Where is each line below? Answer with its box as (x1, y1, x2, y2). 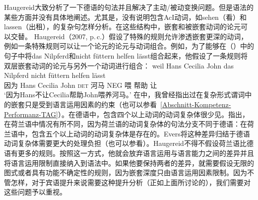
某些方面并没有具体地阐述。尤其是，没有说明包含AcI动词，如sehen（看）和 (4, 11, 247, 22)
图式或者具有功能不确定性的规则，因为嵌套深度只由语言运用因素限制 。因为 (4, 167, 247, 178)
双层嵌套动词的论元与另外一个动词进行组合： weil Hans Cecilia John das (4, 60, 234, 70)
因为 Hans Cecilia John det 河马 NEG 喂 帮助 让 (4, 79, 157, 90)
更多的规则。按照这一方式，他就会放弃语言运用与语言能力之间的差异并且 (17, 147, 254, 158)
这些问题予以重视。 (4, 187, 66, 197)
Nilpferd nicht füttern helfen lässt (4, 70, 106, 80)
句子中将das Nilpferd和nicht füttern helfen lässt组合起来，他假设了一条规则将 (4, 50, 248, 61)
